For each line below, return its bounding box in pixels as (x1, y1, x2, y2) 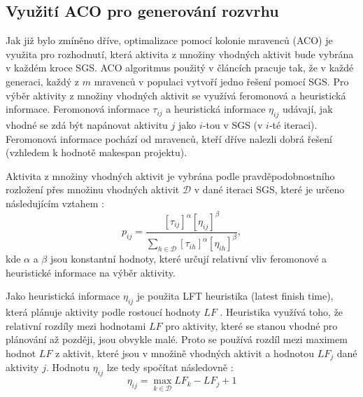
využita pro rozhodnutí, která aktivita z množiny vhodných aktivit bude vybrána (6, 46, 354, 61)
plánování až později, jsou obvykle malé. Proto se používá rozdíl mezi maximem (6, 332, 348, 347)
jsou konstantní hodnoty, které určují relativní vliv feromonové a (50, 251, 327, 266)
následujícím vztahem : (6, 195, 104, 210)
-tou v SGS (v (202, 117, 263, 132)
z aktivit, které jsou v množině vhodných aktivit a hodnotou (55, 345, 315, 360)
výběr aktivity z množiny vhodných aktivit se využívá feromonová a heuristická (6, 88, 346, 102)
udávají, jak (282, 102, 333, 116)
